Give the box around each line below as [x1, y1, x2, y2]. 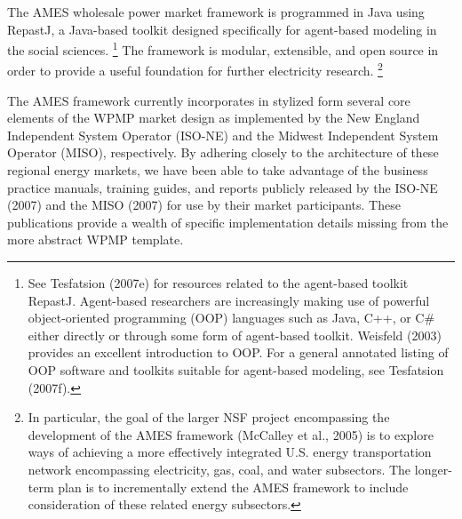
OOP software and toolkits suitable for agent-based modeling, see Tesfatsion [28, 361, 444, 379]
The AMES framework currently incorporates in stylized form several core [7, 91, 410, 109]
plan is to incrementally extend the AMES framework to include [58, 477, 409, 496]
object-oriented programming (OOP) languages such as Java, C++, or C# [28, 308, 435, 327]
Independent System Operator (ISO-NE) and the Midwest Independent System [7, 125, 439, 144]
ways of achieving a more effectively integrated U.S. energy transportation [28, 443, 432, 461]
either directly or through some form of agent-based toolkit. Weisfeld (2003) [28, 325, 442, 344]
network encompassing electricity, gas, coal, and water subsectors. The [28, 459, 411, 478]
